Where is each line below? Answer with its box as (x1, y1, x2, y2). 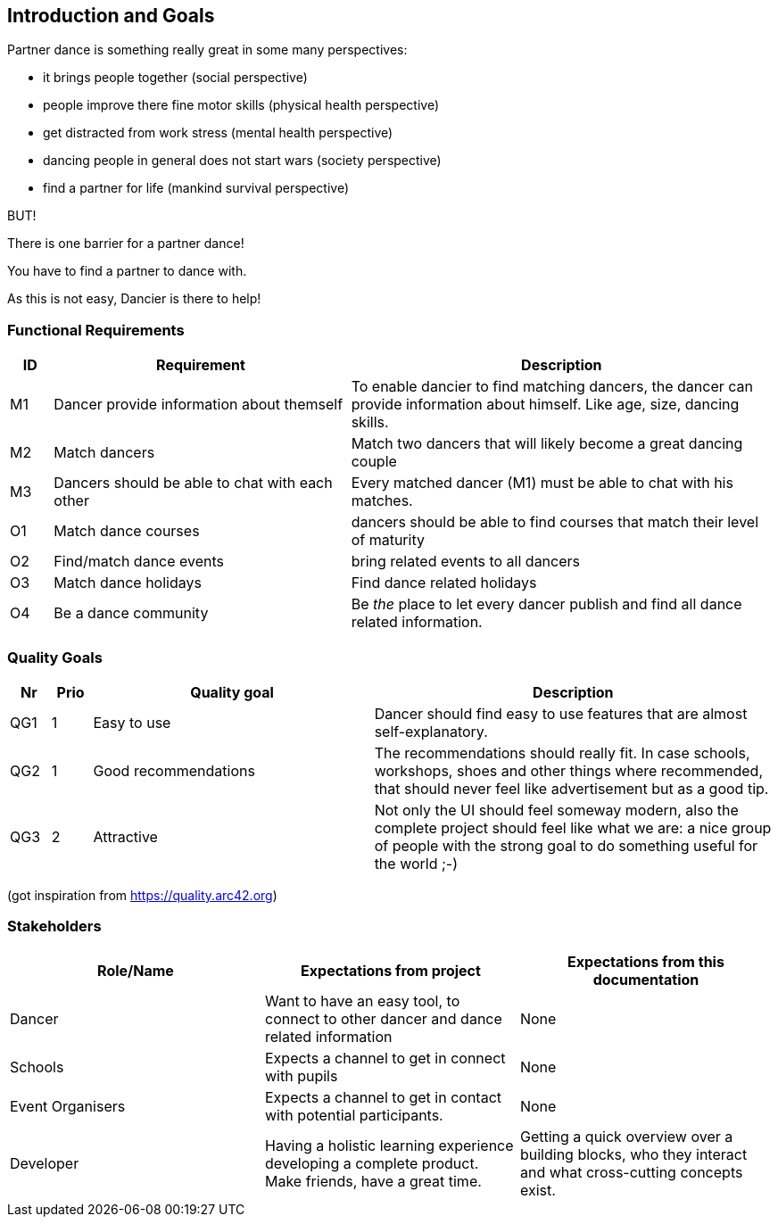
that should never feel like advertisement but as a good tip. (374, 779, 769, 798)
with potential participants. (264, 1105, 443, 1124)
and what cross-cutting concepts (519, 1162, 743, 1181)
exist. (519, 1180, 556, 1199)
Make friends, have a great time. (264, 1171, 482, 1190)
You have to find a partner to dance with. (7, 263, 247, 279)
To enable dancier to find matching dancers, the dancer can (351, 377, 753, 396)
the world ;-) (374, 854, 459, 873)
